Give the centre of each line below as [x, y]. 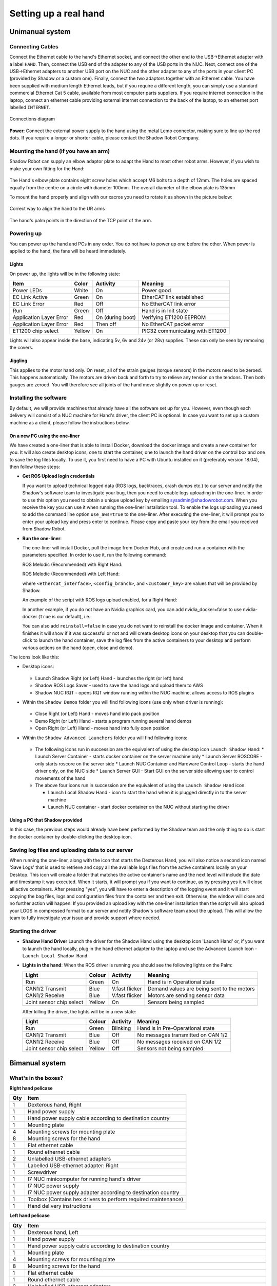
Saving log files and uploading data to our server [71, 850]
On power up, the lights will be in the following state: [65, 274]
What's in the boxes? [36, 1078]
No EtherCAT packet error [173, 324]
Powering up [26, 234]
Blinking [121, 1028]
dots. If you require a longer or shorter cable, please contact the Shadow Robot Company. [105, 138]
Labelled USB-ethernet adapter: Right [73, 1166]
